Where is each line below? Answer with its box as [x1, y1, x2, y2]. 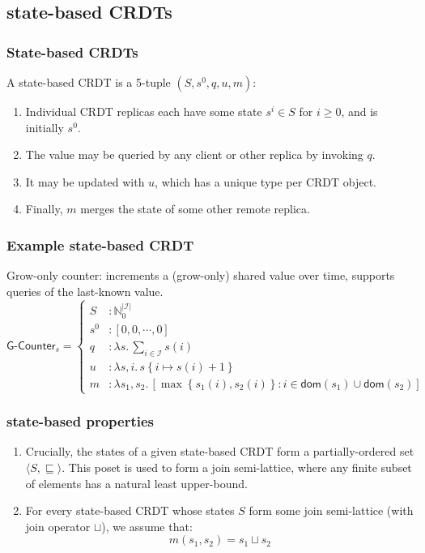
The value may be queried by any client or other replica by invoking [25, 146, 363, 163]
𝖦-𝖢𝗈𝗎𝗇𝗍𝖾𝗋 [6, 340, 56, 352]
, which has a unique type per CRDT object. [155, 173, 377, 190]
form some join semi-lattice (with [249, 502, 414, 519]
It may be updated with [25, 173, 145, 190]
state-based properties [6, 411, 154, 431]
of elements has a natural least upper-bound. [25, 474, 248, 491]
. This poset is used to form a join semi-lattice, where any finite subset [62, 458, 412, 475]
